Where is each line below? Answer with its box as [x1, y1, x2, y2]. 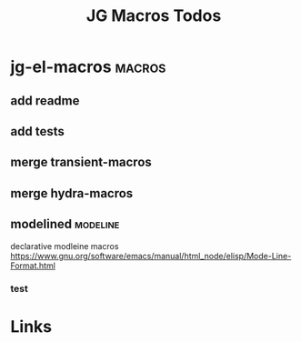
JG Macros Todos [85, 5, 222, 26]
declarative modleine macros [10, 240, 119, 251]
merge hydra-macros [10, 186, 134, 201]
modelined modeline [10, 216, 120, 232]
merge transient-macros [10, 155, 153, 170]
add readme [10, 93, 80, 108]
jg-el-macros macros [10, 56, 166, 77]
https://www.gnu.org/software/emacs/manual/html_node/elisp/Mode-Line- [10, 250, 292, 261]
